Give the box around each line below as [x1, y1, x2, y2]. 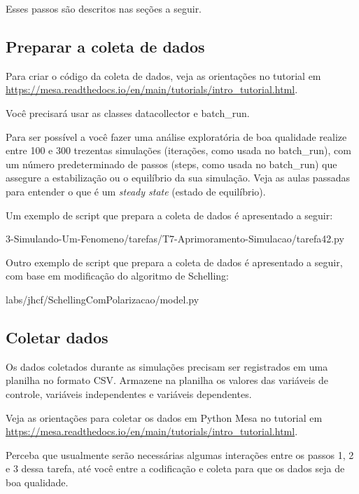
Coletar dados [6, 326, 108, 348]
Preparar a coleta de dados [6, 35, 205, 57]
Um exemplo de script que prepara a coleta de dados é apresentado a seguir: [6, 207, 333, 222]
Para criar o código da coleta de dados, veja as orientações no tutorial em [6, 68, 321, 83]
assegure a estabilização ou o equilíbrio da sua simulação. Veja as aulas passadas [6, 170, 350, 185]
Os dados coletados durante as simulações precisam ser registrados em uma [6, 359, 328, 373]
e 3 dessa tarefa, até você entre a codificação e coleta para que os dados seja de [6, 461, 345, 476]
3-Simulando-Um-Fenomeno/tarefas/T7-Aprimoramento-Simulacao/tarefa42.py [6, 231, 344, 246]
